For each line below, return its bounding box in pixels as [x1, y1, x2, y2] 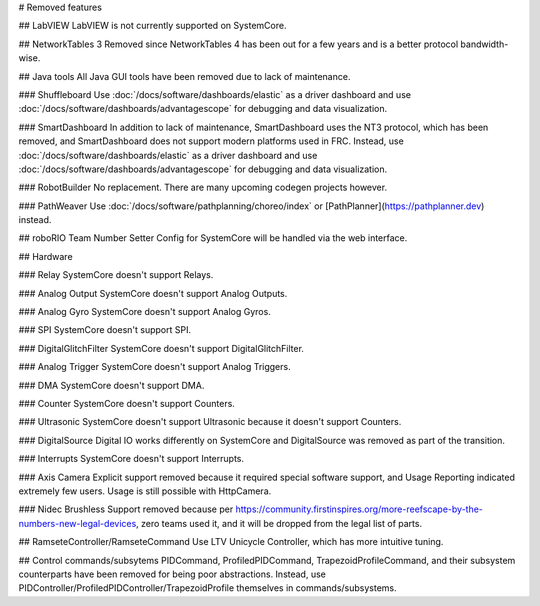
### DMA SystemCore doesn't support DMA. [18, 379, 205, 391]
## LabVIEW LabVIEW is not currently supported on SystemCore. [18, 20, 287, 32]
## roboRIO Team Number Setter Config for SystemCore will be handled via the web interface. [18, 232, 408, 244]
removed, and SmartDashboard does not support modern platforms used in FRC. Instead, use [18, 135, 404, 147]
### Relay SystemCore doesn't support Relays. [18, 269, 214, 281]
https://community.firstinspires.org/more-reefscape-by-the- [235, 503, 484, 515]
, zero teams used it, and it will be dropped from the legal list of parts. [135, 517, 423, 529]
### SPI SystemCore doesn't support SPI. [18, 324, 192, 336]
